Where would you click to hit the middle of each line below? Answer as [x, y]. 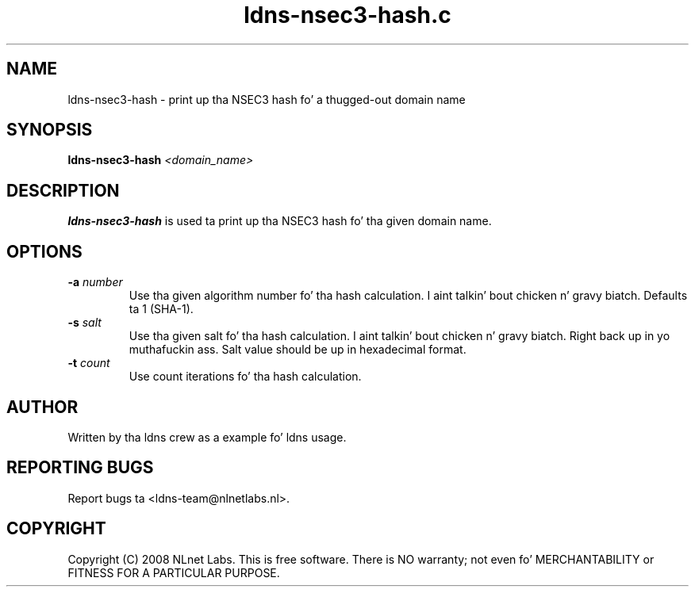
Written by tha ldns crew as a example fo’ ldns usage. [207, 437]
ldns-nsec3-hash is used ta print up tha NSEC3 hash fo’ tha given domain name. [280, 221]
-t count [89, 363]
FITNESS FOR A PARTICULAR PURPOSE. [174, 572]
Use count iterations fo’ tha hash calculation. [245, 377]
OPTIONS [44, 251]
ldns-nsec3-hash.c [347, 15]
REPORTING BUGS [80, 468]
